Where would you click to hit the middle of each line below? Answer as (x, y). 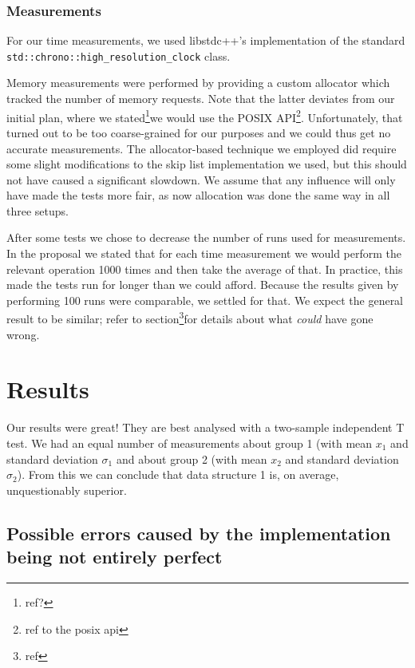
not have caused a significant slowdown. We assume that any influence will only (201, 179)
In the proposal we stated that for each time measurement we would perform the (204, 253)
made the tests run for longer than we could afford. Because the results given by (203, 285)
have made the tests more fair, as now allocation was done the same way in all (198, 195)
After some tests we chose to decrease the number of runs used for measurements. (206, 237)
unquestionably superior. (67, 490)
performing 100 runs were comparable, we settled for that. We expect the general (205, 300)
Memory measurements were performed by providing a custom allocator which (198, 83)
